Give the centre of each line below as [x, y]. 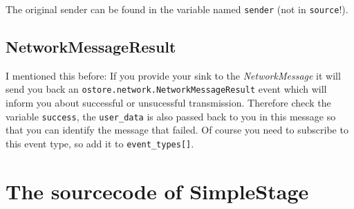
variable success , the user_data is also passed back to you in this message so [171, 116]
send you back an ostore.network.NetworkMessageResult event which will [166, 89]
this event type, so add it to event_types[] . [100, 143]
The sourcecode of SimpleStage [157, 191]
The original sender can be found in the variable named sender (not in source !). [177, 9]
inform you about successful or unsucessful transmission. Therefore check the [168, 103]
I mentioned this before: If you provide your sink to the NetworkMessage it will [173, 75]
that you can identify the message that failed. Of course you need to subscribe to [177, 130]
